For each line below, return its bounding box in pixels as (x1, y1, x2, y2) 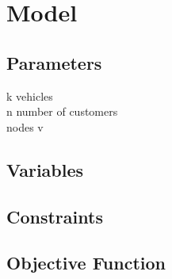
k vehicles (6, 87, 53, 104)
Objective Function (6, 250, 166, 275)
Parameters (6, 50, 102, 75)
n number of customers (6, 103, 118, 120)
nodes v (6, 118, 44, 135)
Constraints (6, 204, 103, 228)
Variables (6, 157, 84, 182)
